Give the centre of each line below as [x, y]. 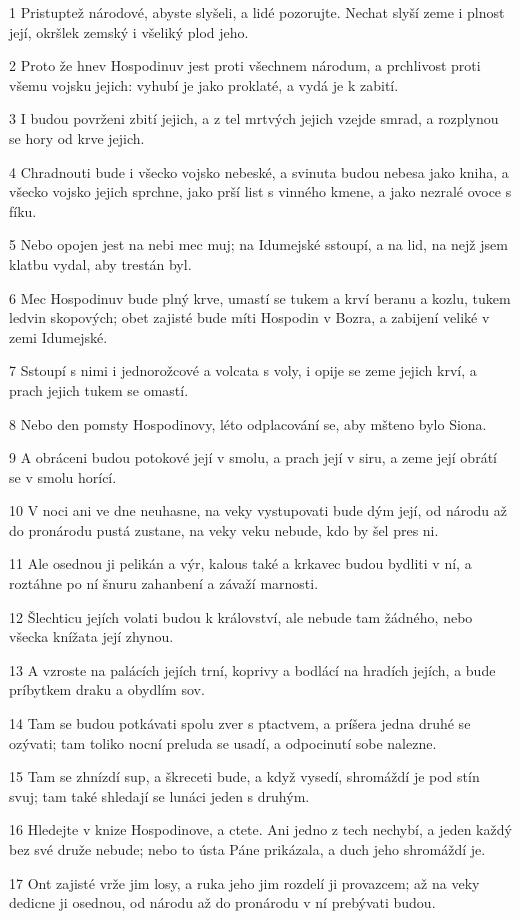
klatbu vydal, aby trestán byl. [100, 263]
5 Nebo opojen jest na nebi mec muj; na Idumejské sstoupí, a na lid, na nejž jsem [258, 244]
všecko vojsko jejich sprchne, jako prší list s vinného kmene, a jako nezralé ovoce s [260, 191]
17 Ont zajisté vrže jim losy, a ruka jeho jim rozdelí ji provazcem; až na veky [244, 882]
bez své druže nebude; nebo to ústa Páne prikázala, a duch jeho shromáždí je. [247, 849]
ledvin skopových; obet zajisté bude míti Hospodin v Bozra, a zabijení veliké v [249, 317]
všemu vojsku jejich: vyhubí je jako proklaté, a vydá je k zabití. [204, 84]
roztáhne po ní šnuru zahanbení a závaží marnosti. [164, 583]
